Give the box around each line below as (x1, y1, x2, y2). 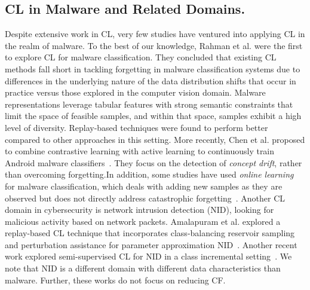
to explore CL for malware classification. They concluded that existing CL (5, 51, 277, 63)
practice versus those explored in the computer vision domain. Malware (5, 86, 266, 99)
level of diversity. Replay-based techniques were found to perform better (5, 121, 268, 133)
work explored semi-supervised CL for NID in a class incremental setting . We (5, 250, 292, 262)
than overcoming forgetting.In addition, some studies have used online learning (5, 168, 294, 181)
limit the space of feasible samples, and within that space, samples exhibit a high (5, 109, 302, 122)
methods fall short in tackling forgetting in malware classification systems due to (5, 62, 300, 75)
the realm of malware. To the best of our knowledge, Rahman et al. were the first (5, 39, 303, 51)
